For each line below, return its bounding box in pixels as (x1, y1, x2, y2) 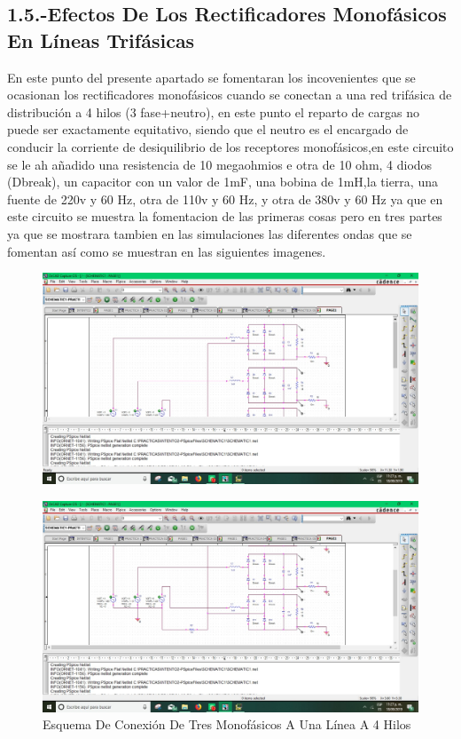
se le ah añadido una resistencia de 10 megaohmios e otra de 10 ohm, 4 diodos (7, 155, 433, 173)
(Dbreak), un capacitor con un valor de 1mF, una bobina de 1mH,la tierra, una (7, 172, 438, 191)
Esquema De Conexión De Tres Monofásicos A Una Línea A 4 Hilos (43, 715, 411, 734)
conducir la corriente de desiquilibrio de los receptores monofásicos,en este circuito (7, 137, 454, 155)
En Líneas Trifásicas (7, 26, 195, 53)
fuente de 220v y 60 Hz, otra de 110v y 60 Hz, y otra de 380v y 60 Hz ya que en (7, 189, 443, 208)
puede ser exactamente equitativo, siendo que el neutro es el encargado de (7, 120, 409, 139)
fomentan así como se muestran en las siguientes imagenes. (7, 242, 326, 260)
